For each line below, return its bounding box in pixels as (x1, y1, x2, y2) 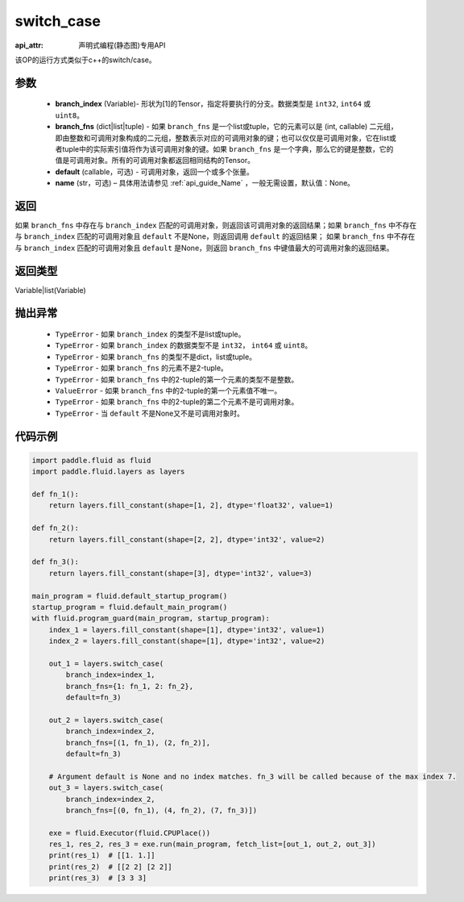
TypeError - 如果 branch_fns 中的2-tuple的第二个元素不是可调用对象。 (55, 397, 299, 407)
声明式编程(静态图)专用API (78, 40, 166, 50)
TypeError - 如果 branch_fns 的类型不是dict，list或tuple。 (55, 352, 257, 361)
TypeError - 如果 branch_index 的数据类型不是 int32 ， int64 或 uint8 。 (55, 340, 313, 350)
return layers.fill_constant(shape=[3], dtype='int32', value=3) (48, 569, 313, 578)
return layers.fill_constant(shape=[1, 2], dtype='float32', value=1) (48, 501, 334, 510)
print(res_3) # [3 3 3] (48, 874, 147, 883)
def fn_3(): (31, 557, 80, 566)
